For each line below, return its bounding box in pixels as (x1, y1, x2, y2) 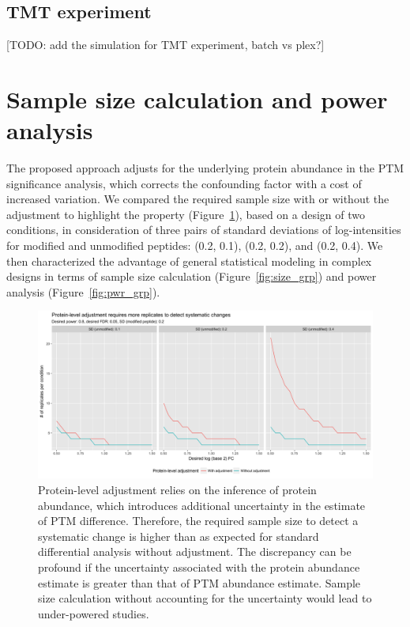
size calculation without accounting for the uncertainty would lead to (38, 590, 372, 606)
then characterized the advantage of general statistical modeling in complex (6, 252, 372, 269)
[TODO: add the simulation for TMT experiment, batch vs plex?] (6, 36, 325, 53)
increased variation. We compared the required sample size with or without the (6, 191, 389, 207)
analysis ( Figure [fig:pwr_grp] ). (6, 283, 160, 300)
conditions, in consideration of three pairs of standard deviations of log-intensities (6, 221, 401, 238)
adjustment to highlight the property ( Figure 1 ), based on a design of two (6, 206, 366, 222)
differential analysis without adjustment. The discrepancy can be (38, 543, 352, 560)
